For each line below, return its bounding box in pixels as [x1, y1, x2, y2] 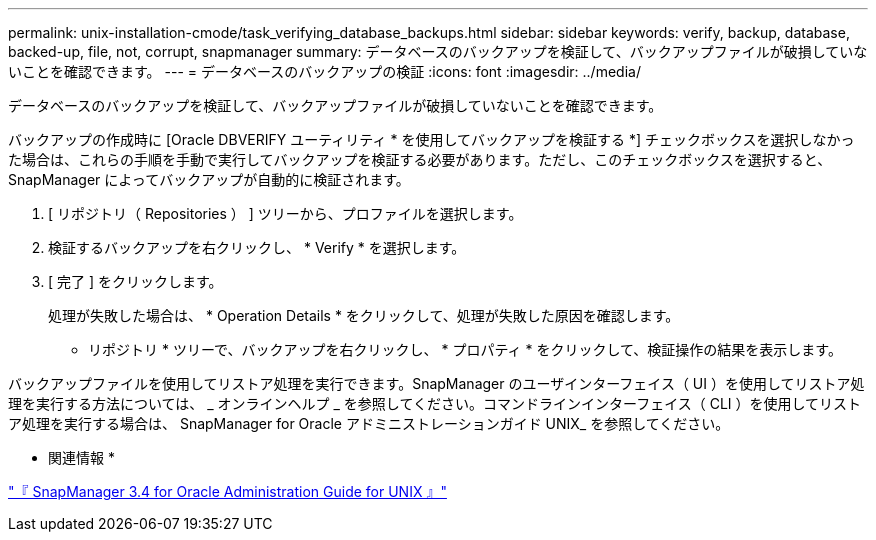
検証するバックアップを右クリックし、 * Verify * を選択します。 [48, 239, 466, 256]
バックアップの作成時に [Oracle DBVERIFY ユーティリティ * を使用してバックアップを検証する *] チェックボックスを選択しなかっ [8, 131, 855, 148]
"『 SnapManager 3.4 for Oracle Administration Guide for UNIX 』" [8, 483, 447, 500]
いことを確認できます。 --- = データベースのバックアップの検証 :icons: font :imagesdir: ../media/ [8, 63, 641, 80]
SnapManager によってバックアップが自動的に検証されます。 [8, 171, 410, 188]
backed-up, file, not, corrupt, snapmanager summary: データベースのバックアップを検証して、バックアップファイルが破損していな [8, 43, 868, 60]
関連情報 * [48, 449, 115, 466]
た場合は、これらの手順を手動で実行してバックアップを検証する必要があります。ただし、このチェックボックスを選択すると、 [8, 151, 832, 168]
